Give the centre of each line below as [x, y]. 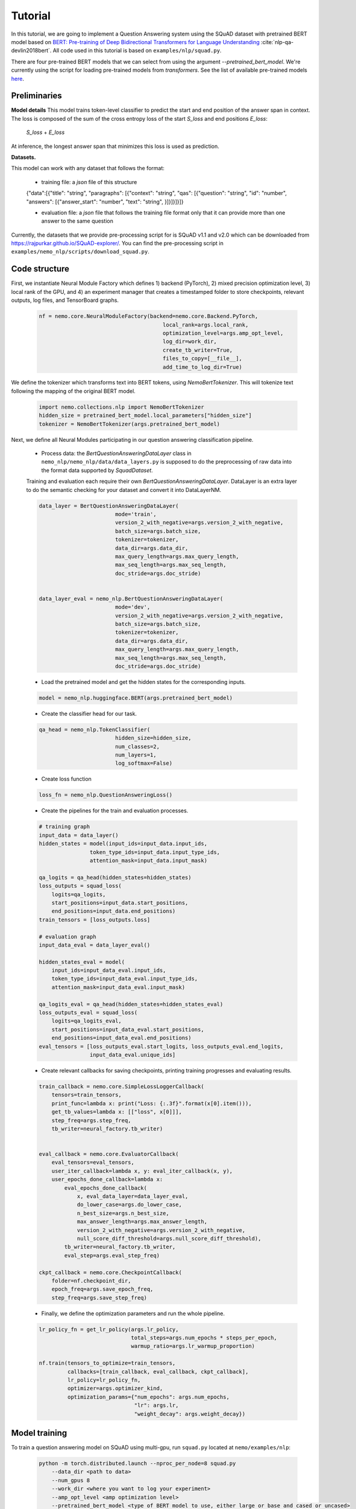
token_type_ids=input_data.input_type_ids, [155, 852]
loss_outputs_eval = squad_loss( [88, 1013]
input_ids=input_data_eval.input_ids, [109, 971]
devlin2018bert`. [31, 51]
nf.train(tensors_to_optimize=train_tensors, [107, 1363]
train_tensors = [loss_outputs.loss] [95, 920]
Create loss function [66, 779]
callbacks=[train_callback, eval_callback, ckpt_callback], [158, 1371]
